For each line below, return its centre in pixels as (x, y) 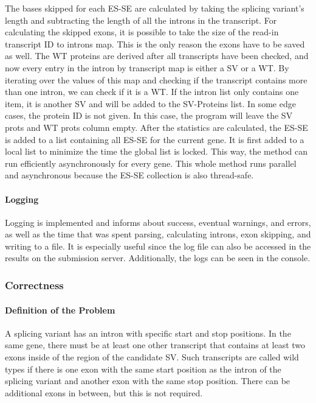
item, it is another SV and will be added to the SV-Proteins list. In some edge (150, 103)
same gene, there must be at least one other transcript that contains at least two (155, 345)
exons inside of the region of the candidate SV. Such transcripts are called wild (152, 356)
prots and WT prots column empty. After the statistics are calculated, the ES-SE (156, 127)
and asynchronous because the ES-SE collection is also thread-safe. (129, 175)
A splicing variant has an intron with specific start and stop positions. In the (148, 333)
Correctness (34, 285)
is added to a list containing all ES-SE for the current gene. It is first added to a (155, 139)
